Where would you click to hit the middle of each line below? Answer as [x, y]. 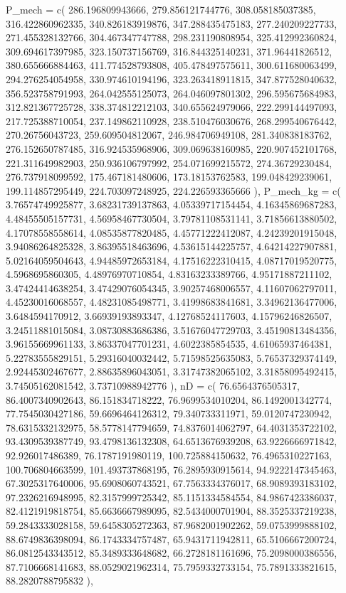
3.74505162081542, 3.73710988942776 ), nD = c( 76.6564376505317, [153, 386]
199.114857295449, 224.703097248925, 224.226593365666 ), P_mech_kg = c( [173, 190]
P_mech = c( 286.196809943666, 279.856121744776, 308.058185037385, [161, 9]
